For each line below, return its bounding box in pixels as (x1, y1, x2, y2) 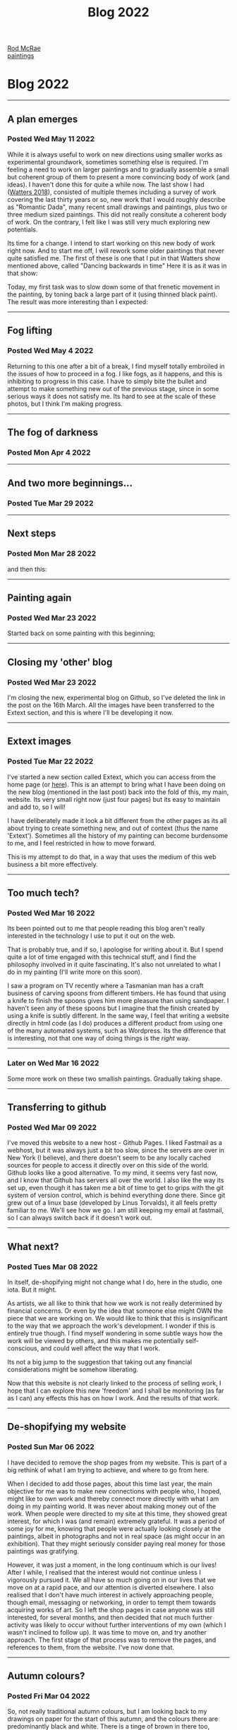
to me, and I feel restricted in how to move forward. (7, 839, 157, 847)
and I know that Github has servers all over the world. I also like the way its (7, 1176, 224, 1184)
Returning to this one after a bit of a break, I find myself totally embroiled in (7, 361, 225, 371)
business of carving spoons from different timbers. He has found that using (7, 989, 226, 997)
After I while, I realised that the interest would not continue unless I (7, 1568, 201, 1576)
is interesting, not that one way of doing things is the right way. (7, 1034, 190, 1043)
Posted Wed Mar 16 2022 (7, 908, 95, 918)
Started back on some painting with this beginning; (7, 629, 155, 637)
